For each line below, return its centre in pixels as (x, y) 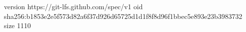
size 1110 (18, 25)
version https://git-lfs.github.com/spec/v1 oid (73, 6)
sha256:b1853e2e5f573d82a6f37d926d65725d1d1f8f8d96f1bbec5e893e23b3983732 (123, 16)
